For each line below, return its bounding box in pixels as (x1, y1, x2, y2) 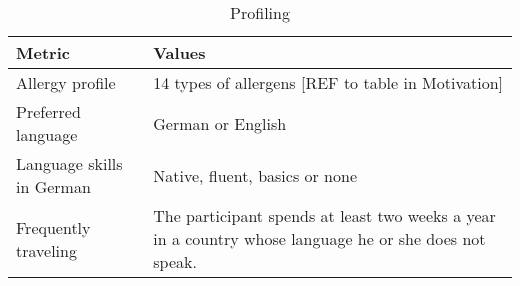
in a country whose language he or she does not (153, 227, 486, 250)
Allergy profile (16, 71, 116, 94)
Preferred (16, 100, 81, 123)
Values (153, 41, 206, 64)
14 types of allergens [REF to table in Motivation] (153, 71, 504, 94)
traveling (16, 238, 77, 262)
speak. (153, 250, 197, 273)
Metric (16, 41, 70, 64)
